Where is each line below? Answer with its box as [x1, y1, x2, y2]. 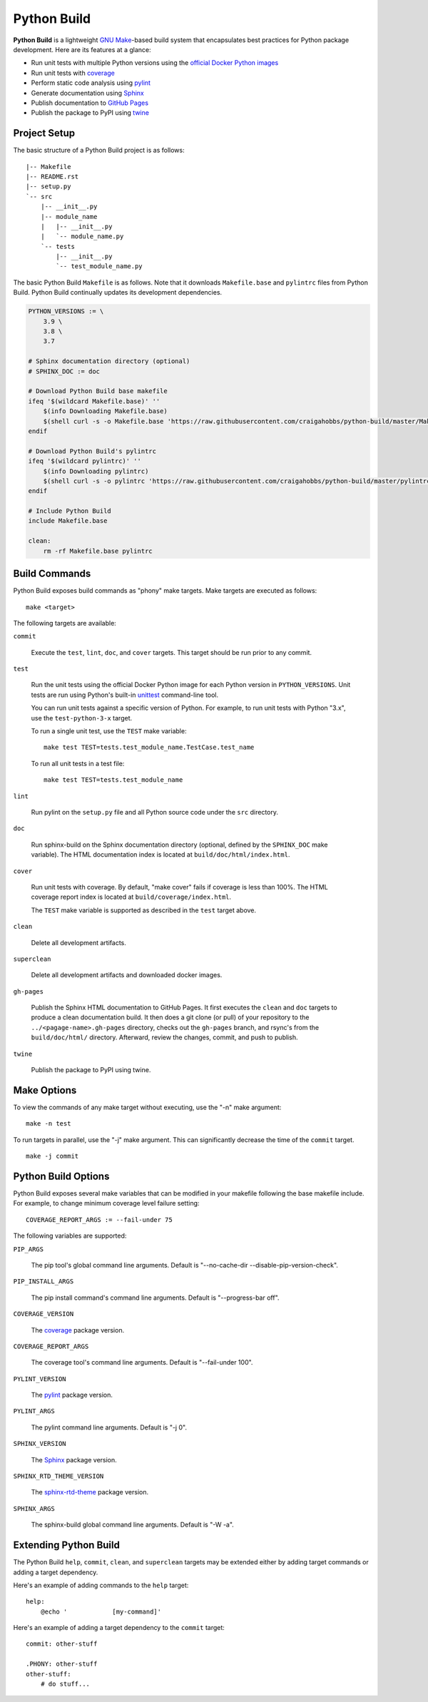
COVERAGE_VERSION [13, 1310, 74, 1318]
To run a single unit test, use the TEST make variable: [31, 727, 187, 735]
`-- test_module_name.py [56, 263, 143, 270]
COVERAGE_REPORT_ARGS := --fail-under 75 [26, 1216, 173, 1223]
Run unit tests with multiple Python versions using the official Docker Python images [31, 58, 279, 67]
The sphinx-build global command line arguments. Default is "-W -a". [31, 1520, 235, 1529]
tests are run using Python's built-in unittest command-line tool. [31, 691, 219, 699]
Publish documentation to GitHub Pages [31, 98, 149, 107]
